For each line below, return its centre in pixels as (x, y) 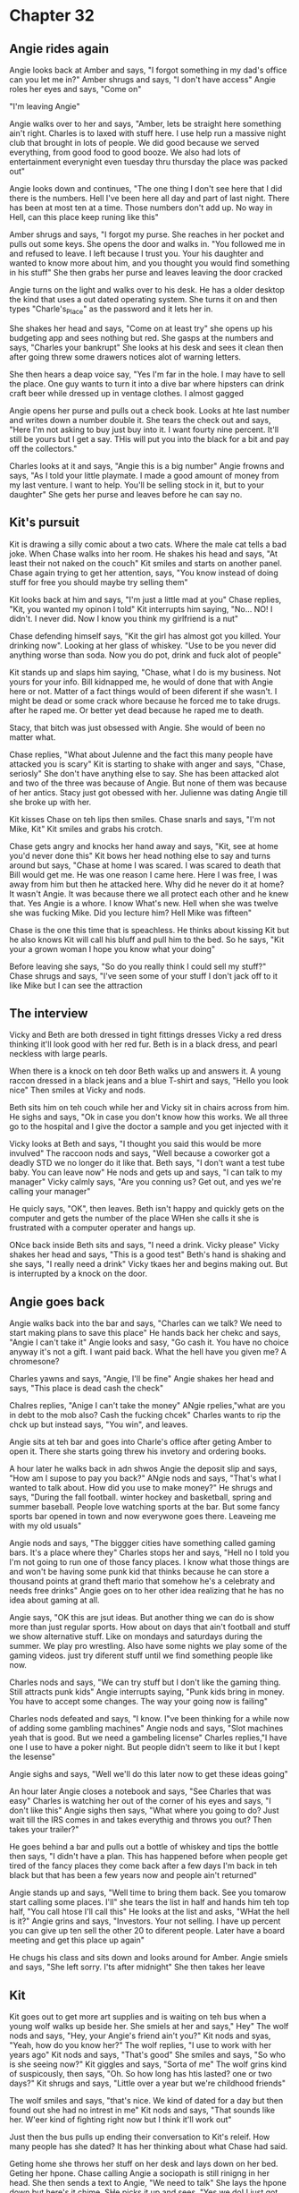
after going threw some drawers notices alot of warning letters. (125, 357)
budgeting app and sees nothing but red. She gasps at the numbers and (141, 337)
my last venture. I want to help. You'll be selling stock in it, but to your (137, 485)
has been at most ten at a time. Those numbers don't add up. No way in (141, 208)
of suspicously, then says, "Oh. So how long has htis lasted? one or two (141, 2074)
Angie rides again (59, 49)
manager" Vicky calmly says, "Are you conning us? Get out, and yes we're (145, 1182)
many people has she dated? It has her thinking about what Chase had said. (149, 2146)
